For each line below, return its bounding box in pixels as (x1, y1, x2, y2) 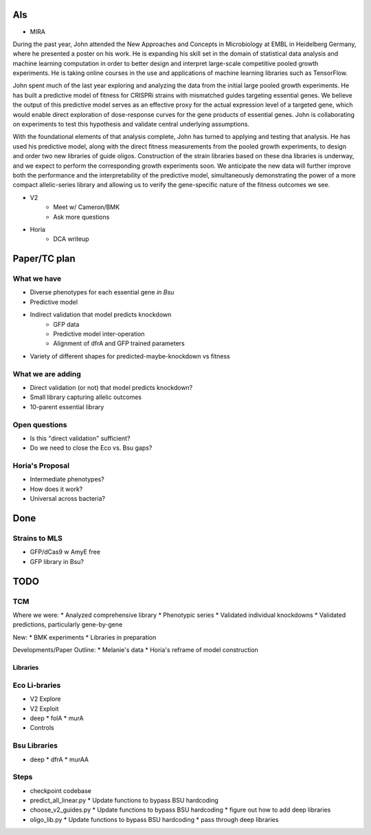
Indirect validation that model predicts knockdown (30, 310, 172, 319)
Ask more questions (53, 213, 110, 221)
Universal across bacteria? (30, 495, 106, 503)
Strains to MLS (12, 533, 63, 543)
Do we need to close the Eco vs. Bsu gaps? (30, 444, 153, 452)
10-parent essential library (30, 402, 104, 411)
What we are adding (12, 369, 82, 378)
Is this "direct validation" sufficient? (30, 434, 131, 442)
